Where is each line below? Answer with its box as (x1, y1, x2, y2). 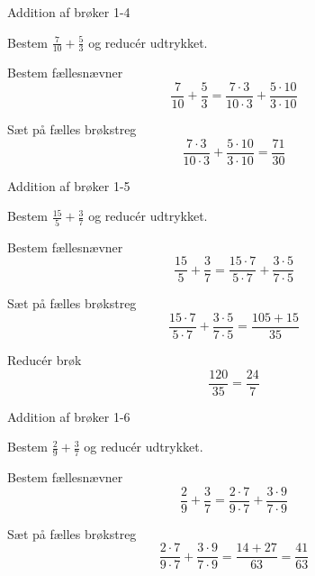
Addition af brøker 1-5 (7, 176, 130, 195)
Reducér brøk (7, 350, 82, 369)
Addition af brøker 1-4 (7, 3, 130, 21)
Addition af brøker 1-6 (7, 407, 130, 425)
